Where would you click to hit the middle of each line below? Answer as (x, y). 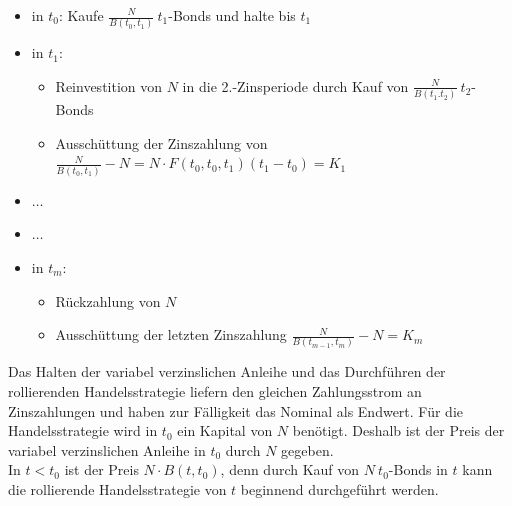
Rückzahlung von (108, 300)
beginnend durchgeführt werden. (339, 488)
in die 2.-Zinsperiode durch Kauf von (295, 85)
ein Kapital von (225, 430)
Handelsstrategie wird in (83, 430)
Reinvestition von (109, 85)
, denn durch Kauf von (290, 469)
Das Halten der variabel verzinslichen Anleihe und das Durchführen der (227, 371)
